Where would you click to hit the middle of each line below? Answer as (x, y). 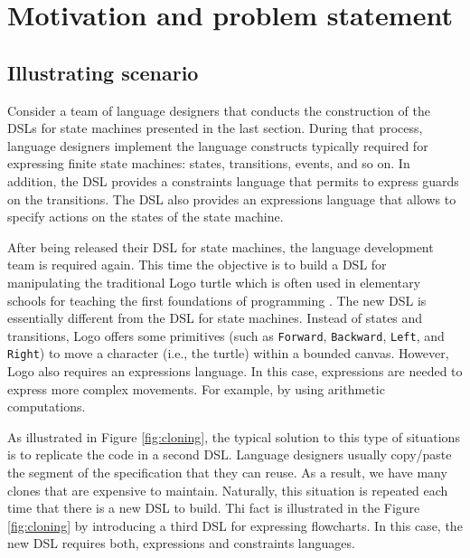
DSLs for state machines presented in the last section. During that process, (215, 128)
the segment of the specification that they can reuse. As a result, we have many (227, 472)
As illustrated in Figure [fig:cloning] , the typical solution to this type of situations (234, 436)
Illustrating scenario (103, 72)
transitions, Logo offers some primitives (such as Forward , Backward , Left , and (226, 335)
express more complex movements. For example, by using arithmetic (196, 388)
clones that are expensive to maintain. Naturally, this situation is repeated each (228, 490)
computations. (47, 407)
